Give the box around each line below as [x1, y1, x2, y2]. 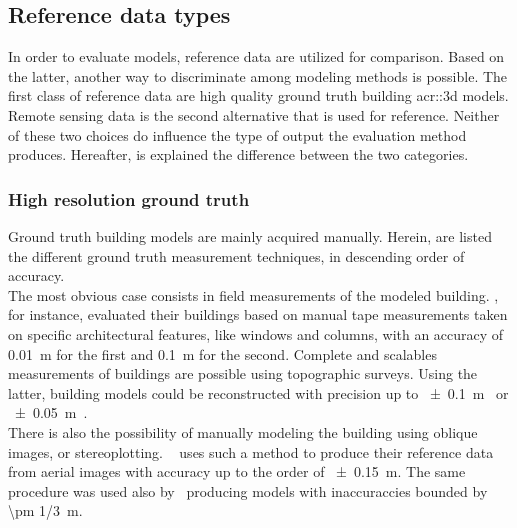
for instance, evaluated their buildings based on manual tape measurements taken [8, 304, 508, 325]
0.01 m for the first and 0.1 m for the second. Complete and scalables [8, 343, 437, 364]
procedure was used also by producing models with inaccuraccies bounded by [8, 480, 488, 501]
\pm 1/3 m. [8, 500, 83, 521]
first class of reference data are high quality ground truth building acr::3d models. [8, 85, 509, 106]
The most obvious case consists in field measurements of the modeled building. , [8, 284, 499, 305]
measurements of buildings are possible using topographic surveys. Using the [8, 363, 478, 384]
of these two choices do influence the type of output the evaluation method [8, 124, 467, 145]
